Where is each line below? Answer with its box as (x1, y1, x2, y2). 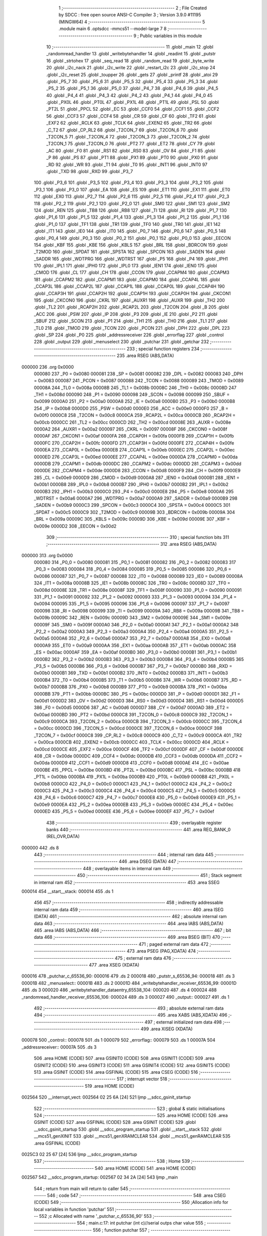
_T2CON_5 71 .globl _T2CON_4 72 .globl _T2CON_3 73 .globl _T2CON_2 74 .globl (46, 134, 210, 140)
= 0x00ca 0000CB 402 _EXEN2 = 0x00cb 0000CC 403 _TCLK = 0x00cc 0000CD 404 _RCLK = (34, 739, 229, 745)
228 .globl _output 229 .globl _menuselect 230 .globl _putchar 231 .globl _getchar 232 (34, 339, 209, 345)
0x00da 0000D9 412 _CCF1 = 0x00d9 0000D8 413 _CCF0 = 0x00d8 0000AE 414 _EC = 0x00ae (34, 760, 229, 766)
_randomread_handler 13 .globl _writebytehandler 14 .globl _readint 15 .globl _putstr (46, 51, 216, 57)
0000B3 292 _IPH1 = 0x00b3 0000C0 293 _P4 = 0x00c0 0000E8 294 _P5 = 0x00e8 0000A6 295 (34, 488, 234, 494)
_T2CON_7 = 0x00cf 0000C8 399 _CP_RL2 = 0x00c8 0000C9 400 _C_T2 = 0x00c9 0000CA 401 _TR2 (34, 732, 242, 738)
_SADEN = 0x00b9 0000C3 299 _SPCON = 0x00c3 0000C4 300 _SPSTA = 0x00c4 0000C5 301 (34, 502, 230, 508)
